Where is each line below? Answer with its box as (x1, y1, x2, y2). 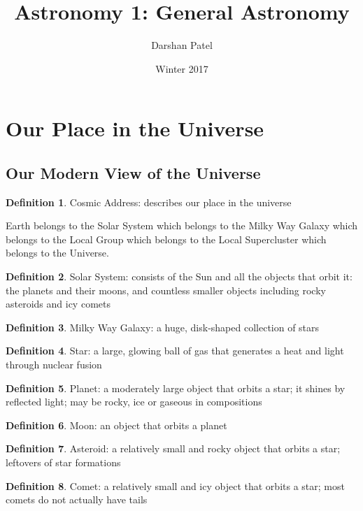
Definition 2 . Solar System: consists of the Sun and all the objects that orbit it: (6, 269, 353, 284)
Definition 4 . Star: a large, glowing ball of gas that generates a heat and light (6, 343, 344, 358)
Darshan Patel (151, 38, 213, 52)
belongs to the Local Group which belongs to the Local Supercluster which (6, 231, 327, 246)
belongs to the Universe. (6, 245, 109, 260)
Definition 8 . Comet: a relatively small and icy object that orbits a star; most (6, 478, 345, 493)
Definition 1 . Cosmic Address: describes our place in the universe (6, 194, 292, 209)
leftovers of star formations (6, 455, 121, 470)
